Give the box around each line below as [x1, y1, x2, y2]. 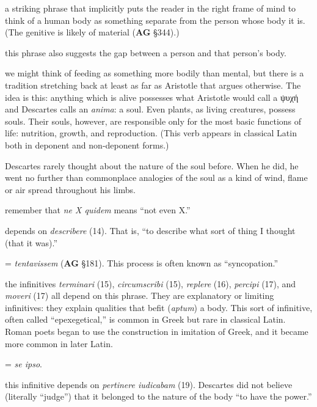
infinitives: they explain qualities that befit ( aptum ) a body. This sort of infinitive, [5, 301, 313, 313]
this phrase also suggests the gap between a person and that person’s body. [5, 46, 286, 59]
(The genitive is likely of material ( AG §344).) [5, 26, 180, 38]
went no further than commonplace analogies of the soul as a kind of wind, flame [5, 171, 308, 184]
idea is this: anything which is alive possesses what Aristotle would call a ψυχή [5, 90, 299, 103]
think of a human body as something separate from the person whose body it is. [5, 13, 305, 26]
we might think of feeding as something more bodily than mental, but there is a [5, 67, 304, 79]
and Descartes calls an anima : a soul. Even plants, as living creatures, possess [5, 103, 296, 116]
